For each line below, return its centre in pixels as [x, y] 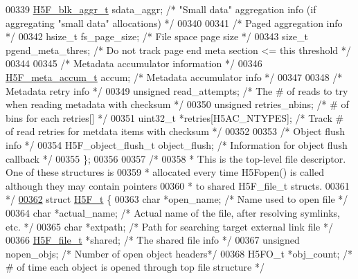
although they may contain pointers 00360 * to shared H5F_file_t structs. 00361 [178, 185]
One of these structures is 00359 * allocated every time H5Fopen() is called [165, 172]
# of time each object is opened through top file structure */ [135, 267]
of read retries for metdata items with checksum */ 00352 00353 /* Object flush [176, 131]
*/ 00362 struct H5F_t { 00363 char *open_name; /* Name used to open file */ [177, 199]
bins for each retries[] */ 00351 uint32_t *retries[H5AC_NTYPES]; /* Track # [175, 117]
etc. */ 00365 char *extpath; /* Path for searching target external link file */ [169, 226]
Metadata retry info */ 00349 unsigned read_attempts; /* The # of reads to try [177, 90]
